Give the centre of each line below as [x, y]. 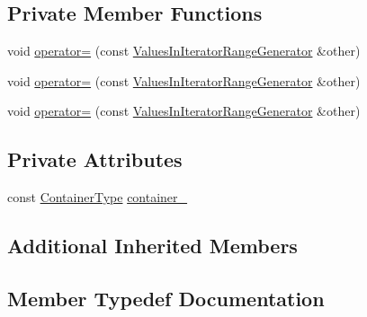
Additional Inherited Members [152, 246]
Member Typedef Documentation [166, 298]
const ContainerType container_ [98, 197]
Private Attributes [95, 159]
